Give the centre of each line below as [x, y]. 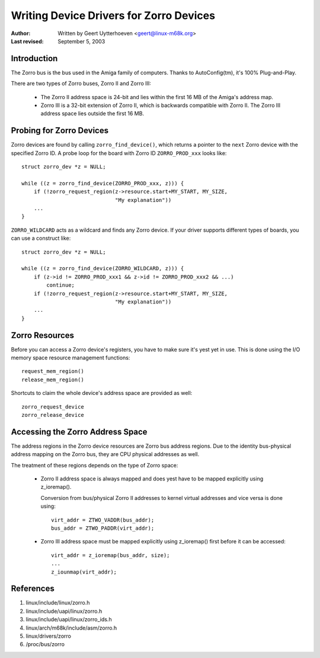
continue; [61, 285]
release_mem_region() [53, 379]
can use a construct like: [41, 238]
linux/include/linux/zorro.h [58, 603]
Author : [21, 33]
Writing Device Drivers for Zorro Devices [113, 15]
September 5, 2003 [81, 41]
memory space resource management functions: [71, 358]
